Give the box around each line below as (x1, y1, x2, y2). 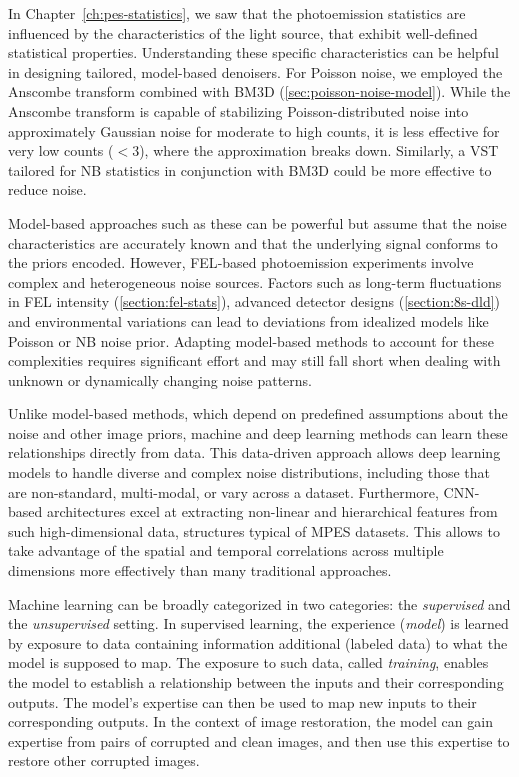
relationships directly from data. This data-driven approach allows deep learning (8, 442, 501, 463)
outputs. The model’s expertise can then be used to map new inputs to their (8, 691, 477, 712)
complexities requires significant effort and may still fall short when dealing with (8, 350, 501, 371)
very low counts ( (8, 140, 114, 161)
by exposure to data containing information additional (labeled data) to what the (8, 632, 508, 653)
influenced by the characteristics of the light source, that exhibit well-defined (8, 22, 478, 43)
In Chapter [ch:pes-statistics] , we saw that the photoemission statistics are (8, 3, 466, 23)
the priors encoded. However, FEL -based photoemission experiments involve (8, 252, 474, 273)
